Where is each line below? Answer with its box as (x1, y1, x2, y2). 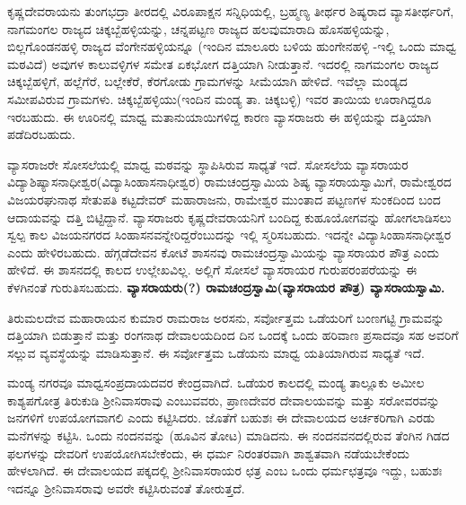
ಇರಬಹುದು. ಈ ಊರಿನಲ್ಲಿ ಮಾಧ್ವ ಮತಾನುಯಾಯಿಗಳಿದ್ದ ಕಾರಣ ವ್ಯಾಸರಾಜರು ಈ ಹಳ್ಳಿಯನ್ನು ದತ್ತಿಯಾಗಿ (7, 107, 432, 126)
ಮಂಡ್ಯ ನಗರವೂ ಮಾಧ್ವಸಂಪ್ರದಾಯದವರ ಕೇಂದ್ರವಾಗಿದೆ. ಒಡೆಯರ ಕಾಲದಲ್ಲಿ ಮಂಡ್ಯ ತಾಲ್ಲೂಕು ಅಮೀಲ (7, 373, 425, 392)
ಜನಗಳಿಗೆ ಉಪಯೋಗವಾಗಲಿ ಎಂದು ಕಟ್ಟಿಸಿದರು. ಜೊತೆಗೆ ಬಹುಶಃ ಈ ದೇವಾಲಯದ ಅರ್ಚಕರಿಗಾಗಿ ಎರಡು (7, 408, 435, 427)
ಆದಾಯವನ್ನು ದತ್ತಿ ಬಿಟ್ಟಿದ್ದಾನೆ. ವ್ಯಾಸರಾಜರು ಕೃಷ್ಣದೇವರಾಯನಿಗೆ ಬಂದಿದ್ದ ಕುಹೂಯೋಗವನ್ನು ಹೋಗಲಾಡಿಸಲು (7, 207, 452, 226)
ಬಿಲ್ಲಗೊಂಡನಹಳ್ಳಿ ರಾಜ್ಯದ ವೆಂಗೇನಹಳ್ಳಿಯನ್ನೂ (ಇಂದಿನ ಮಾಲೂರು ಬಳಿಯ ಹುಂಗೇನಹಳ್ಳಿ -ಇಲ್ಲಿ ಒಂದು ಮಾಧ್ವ (7, 37, 457, 56)
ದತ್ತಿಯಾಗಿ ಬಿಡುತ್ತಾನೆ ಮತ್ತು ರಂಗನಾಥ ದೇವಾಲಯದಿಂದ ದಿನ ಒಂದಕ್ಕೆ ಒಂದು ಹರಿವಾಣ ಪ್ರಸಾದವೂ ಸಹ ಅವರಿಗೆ (7, 326, 459, 344)
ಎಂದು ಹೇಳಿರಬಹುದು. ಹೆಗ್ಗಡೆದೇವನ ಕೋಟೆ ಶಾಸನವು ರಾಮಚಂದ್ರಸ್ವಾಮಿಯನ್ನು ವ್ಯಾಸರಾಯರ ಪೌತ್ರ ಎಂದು (7, 242, 440, 261)
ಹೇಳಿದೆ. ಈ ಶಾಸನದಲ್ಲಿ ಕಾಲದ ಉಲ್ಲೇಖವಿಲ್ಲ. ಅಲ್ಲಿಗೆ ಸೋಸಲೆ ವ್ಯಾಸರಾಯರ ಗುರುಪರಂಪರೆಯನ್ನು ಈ (7, 260, 418, 279)
